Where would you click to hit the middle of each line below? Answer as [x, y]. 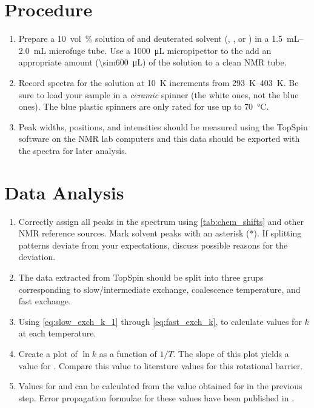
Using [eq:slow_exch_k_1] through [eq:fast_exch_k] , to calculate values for [160, 321]
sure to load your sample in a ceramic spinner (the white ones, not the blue [159, 94]
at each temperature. [57, 333]
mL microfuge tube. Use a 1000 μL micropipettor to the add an [152, 50]
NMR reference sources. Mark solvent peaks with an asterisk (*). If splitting [160, 233]
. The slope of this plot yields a [231, 353]
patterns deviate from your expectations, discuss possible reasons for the [153, 245]
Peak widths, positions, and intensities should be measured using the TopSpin [163, 126]
